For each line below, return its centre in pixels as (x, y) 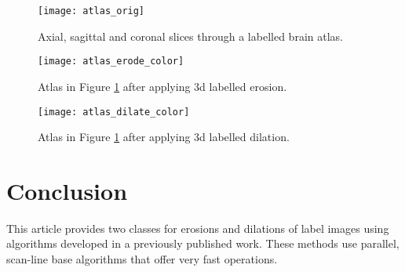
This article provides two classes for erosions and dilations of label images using (198, 228)
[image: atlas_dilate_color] (114, 112)
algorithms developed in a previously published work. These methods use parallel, (203, 243)
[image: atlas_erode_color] (111, 62)
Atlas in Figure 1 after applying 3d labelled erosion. (162, 86)
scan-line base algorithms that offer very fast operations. (142, 259)
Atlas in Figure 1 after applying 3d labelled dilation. (164, 137)
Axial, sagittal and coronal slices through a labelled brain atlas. (190, 36)
